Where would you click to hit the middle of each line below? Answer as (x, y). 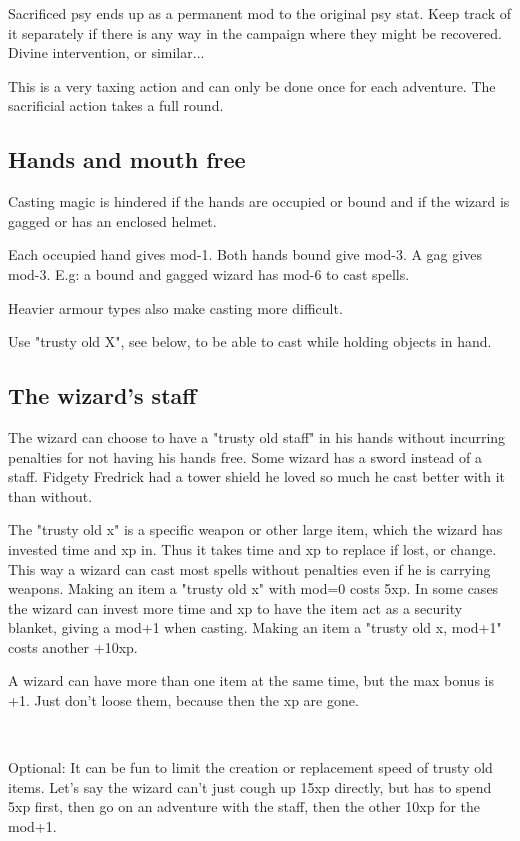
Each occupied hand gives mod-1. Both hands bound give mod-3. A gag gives (245, 254)
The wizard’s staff (102, 395)
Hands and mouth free (127, 159)
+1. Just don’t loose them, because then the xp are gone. (183, 700)
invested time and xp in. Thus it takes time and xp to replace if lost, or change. (252, 548)
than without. (50, 495)
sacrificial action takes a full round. (116, 105)
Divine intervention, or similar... (106, 52)
